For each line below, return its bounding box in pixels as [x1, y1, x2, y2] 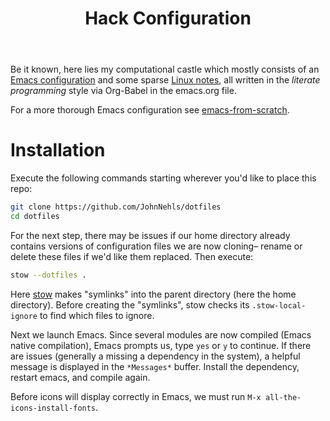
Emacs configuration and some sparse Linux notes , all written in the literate [10, 74, 321, 86]
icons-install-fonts [10, 403, 97, 413]
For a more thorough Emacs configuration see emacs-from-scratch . [10, 104, 290, 116]
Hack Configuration [84, 7, 252, 30]
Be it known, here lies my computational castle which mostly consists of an [10, 63, 320, 76]
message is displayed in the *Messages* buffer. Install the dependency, [10, 360, 300, 372]
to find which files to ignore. [39, 309, 155, 321]
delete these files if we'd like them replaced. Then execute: [10, 250, 254, 262]
